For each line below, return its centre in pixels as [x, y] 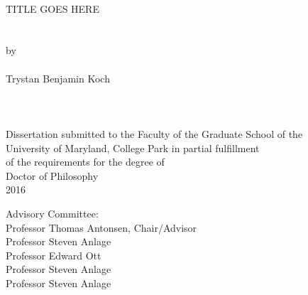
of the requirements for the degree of [85, 162]
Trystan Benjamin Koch [58, 78]
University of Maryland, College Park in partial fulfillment [133, 147]
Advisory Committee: [52, 213]
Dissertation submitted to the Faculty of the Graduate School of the [154, 133]
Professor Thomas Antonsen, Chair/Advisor [101, 227]
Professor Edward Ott [54, 255]
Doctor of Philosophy [52, 175]
